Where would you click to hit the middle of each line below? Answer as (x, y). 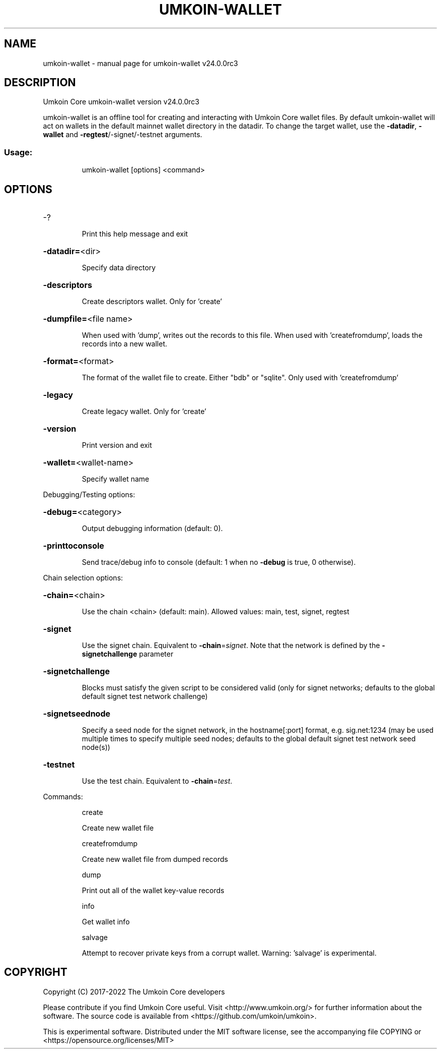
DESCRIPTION (40, 83)
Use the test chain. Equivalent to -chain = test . (157, 781)
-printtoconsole (73, 546)
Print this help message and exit (135, 234)
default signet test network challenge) (145, 696)
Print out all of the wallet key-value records (153, 891)
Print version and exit (117, 445)
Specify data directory (119, 268)
